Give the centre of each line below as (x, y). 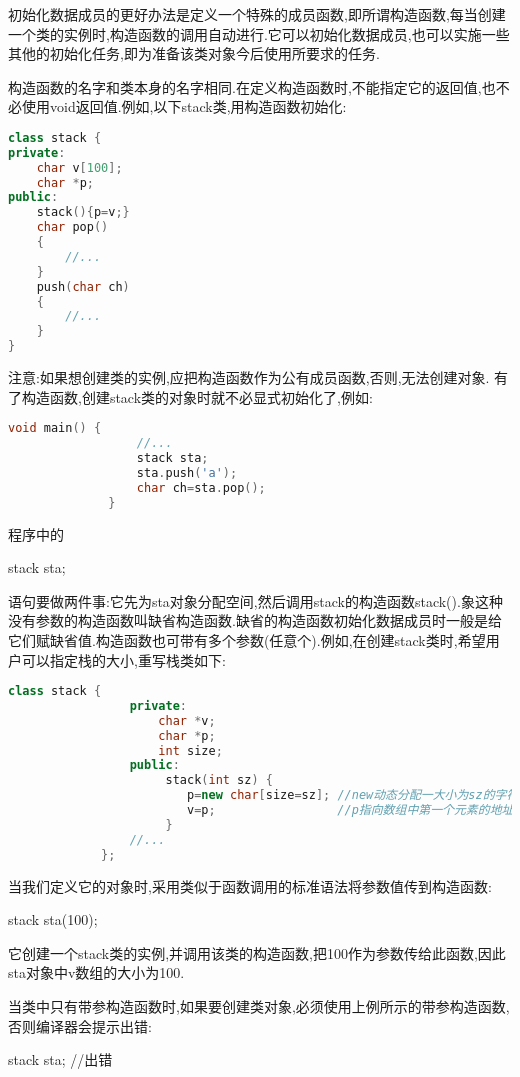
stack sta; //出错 (60, 1059)
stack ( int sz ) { (219, 780)
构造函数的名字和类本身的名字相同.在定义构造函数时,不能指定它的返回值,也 (252, 86)
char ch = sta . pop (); (201, 487)
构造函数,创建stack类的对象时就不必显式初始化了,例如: (197, 396)
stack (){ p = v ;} (83, 212)
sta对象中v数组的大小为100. (96, 972)
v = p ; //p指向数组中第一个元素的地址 (350, 810)
